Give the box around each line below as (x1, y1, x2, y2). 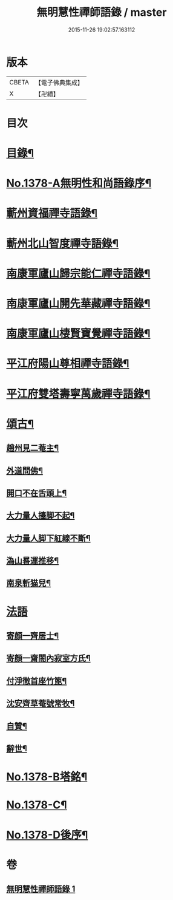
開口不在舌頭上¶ (6, 488, 67, 498)
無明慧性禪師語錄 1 (6, 884, 76, 895)
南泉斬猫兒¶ (6, 578, 51, 588)
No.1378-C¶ (6, 798, 68, 812)
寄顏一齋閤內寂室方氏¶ (6, 653, 91, 664)
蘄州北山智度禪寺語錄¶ (6, 236, 119, 250)
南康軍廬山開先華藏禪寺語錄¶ (6, 297, 151, 310)
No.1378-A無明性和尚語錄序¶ (6, 177, 152, 190)
